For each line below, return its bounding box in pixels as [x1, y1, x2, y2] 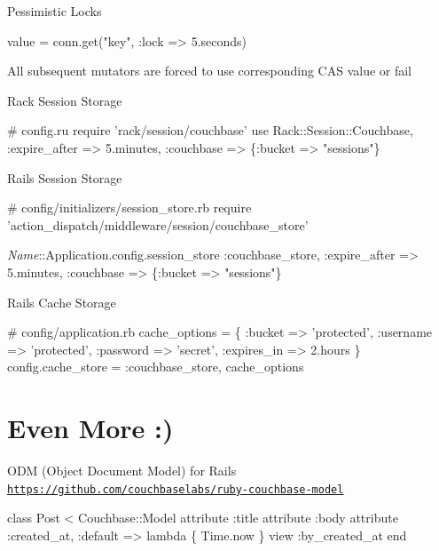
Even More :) [7, 410, 174, 446]
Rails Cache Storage [7, 292, 116, 311]
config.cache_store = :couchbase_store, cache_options [7, 357, 304, 376]
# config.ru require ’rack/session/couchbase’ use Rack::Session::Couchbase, [7, 121, 413, 140]
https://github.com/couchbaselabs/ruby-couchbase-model [7, 483, 344, 496]
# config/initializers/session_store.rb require [7, 198, 252, 217]
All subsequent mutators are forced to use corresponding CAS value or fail [7, 61, 412, 80]
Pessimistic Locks [7, 2, 102, 20]
